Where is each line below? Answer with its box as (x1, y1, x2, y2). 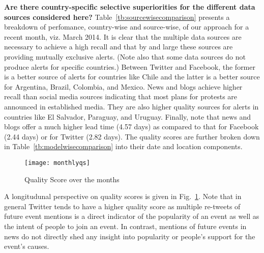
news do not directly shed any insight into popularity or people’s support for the (4, 231, 255, 241)
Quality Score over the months (24, 174, 120, 184)
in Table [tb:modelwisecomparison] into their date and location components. (4, 141, 243, 152)
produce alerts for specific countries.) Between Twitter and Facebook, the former (4, 61, 255, 72)
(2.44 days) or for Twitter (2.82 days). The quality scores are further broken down (4, 131, 260, 142)
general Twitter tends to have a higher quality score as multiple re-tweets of (4, 201, 241, 211)
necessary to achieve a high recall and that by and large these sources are (4, 41, 233, 52)
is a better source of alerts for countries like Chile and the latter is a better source (4, 71, 260, 82)
